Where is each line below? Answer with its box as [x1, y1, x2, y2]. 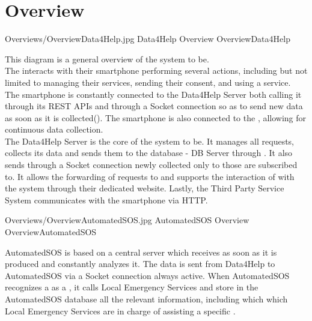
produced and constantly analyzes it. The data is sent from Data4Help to [5, 257, 275, 270]
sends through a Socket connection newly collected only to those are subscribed [5, 158, 298, 171]
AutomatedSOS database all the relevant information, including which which [5, 293, 288, 305]
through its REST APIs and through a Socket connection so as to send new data [5, 100, 303, 112]
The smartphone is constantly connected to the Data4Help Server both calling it [5, 88, 302, 100]
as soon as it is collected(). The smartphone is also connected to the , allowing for [5, 111, 307, 124]
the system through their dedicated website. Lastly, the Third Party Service [5, 182, 284, 194]
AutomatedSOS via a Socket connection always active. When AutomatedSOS [5, 269, 290, 281]
